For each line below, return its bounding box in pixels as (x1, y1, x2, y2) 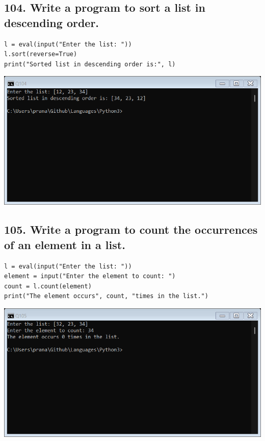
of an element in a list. (4, 236, 125, 252)
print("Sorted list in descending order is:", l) (4, 60, 176, 68)
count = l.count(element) (4, 282, 92, 290)
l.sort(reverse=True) (4, 51, 77, 58)
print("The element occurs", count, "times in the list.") (4, 292, 208, 300)
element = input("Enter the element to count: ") (4, 273, 176, 280)
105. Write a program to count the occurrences (4, 222, 258, 237)
